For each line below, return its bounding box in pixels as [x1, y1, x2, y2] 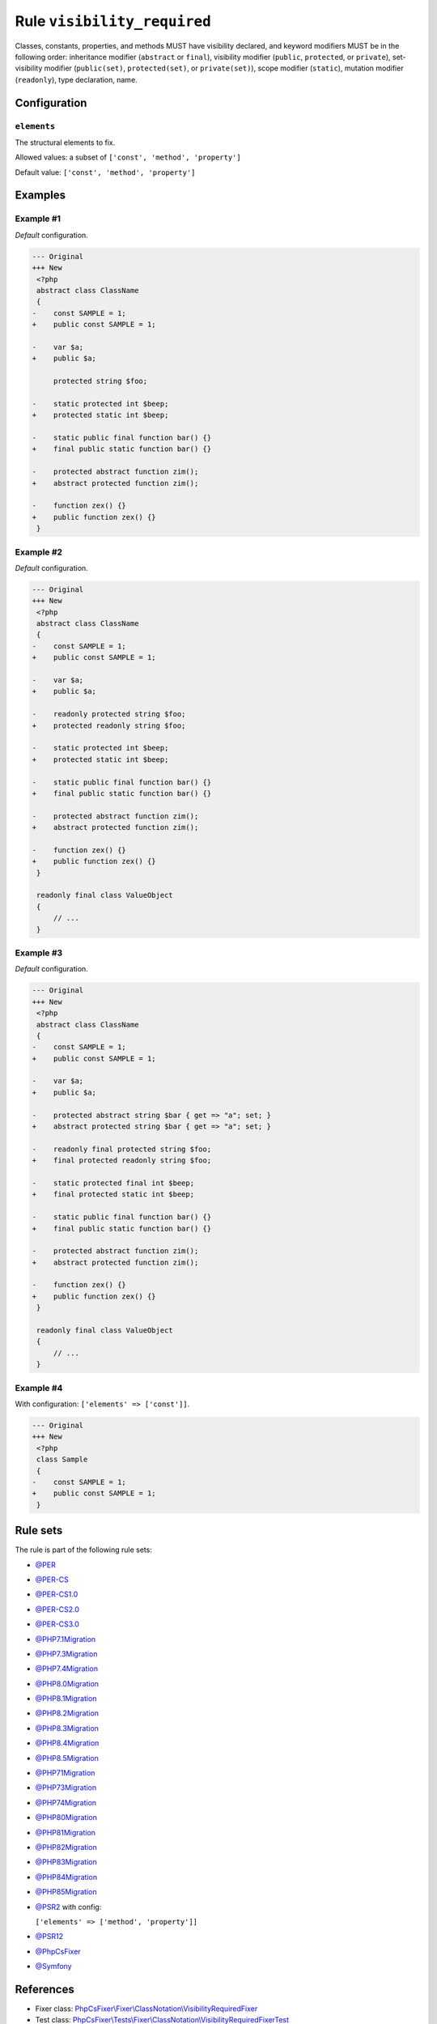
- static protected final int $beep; [32, 1178, 194, 1188]
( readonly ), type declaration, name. [15, 74, 138, 84]
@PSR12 [35, 1932, 64, 1941]
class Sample [36, 1455, 88, 1465]
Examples [15, 189, 66, 202]
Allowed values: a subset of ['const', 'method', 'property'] [15, 152, 242, 162]
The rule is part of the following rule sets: [15, 1545, 153, 1554]
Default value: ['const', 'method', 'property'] [15, 167, 196, 177]
